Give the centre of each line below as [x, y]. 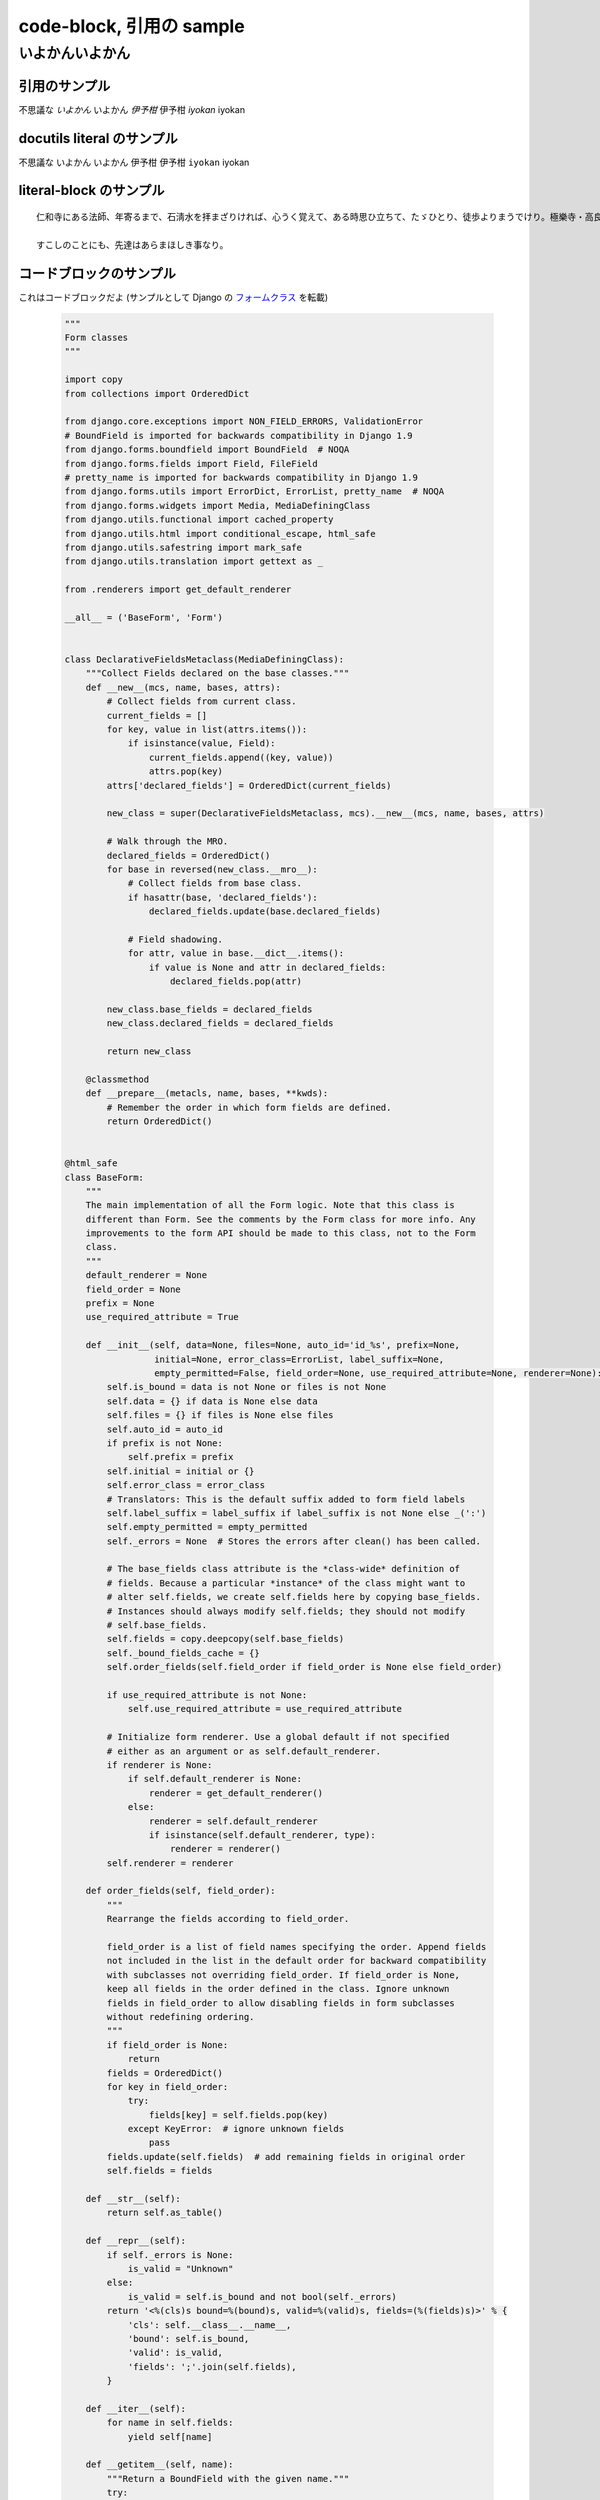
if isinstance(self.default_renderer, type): [262, 1834]
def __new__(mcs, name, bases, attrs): [183, 687]
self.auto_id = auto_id [165, 1429]
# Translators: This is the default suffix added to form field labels [286, 1499]
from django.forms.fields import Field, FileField [191, 463]
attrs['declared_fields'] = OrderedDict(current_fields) [249, 785]
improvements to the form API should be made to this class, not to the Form [281, 1233]
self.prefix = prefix [180, 1457]
